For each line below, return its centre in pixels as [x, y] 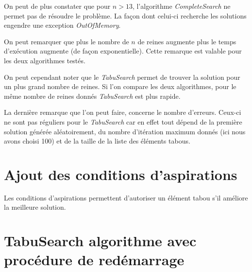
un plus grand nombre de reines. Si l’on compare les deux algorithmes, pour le [120, 86]
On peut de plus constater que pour [57, 6]
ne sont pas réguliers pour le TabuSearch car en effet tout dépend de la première [123, 121]
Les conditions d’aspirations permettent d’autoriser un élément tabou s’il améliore [126, 197]
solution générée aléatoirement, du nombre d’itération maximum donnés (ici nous [125, 131]
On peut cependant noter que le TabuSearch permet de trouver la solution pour [122, 77]
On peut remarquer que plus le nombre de [67, 41]
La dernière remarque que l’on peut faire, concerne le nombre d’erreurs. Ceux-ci [123, 112]
